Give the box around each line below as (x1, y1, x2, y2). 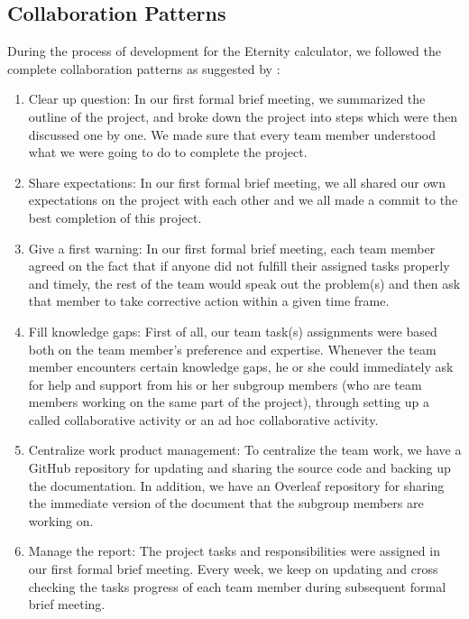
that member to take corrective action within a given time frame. (28, 291, 390, 310)
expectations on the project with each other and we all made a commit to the (28, 190, 458, 209)
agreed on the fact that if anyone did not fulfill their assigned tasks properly (28, 256, 450, 275)
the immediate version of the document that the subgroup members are (28, 494, 424, 513)
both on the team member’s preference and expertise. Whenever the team (28, 339, 437, 358)
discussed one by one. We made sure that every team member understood (28, 125, 437, 143)
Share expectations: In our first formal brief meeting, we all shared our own (28, 172, 446, 191)
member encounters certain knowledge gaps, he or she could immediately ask (28, 357, 454, 376)
